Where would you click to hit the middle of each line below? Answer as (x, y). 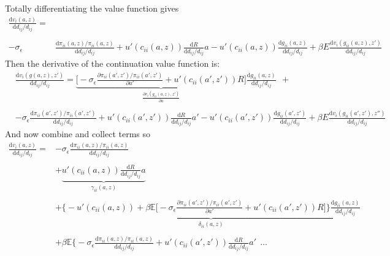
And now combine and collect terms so (78, 134)
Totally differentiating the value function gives (92, 8)
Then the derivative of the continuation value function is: (113, 63)
